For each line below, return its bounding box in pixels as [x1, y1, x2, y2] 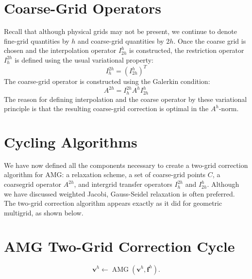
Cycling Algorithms [4, 131, 137, 151]
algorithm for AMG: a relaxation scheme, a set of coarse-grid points [4, 169, 206, 180]
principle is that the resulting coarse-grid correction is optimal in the [4, 103, 209, 114]
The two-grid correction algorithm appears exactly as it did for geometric [4, 198, 222, 208]
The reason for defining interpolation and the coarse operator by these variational [4, 94, 247, 104]
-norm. [218, 103, 239, 114]
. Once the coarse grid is [173, 35, 246, 46]
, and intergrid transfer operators [74, 179, 172, 189]
